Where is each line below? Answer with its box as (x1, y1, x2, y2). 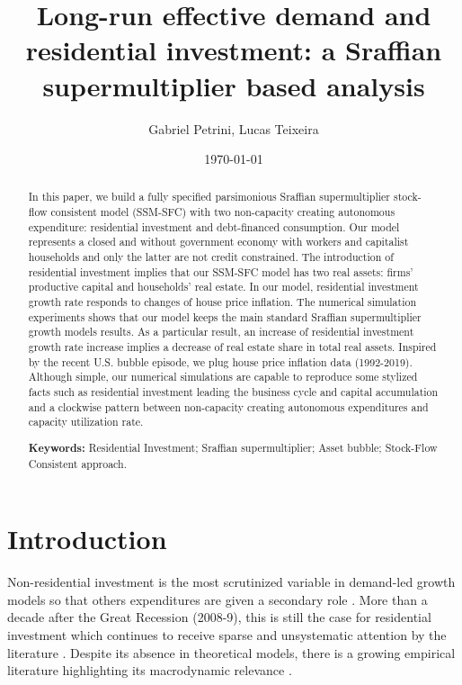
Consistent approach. (28, 455, 127, 471)
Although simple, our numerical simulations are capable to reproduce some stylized (28, 369, 418, 384)
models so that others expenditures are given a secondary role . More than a (7, 590, 428, 608)
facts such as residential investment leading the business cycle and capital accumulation (28, 384, 439, 400)
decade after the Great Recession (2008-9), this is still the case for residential (7, 608, 431, 626)
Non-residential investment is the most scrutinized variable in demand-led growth (7, 572, 456, 591)
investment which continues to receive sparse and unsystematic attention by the (7, 625, 447, 644)
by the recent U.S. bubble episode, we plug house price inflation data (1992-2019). (28, 354, 413, 369)
